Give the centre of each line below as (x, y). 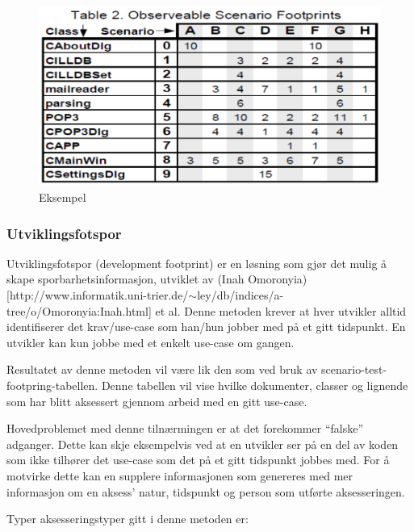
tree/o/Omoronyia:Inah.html (77, 310)
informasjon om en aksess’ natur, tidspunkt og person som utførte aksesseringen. (206, 491)
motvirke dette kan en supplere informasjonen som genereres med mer (180, 475)
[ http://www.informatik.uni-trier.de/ (98, 295)
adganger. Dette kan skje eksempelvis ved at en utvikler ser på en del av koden (203, 444)
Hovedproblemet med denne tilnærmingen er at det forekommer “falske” (185, 428)
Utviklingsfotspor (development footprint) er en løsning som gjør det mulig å (197, 263)
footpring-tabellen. (52, 385)
